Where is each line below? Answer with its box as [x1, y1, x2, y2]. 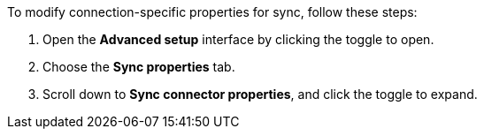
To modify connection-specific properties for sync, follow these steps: [7, 4, 418, 19]
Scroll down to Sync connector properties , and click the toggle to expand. [42, 87, 478, 102]
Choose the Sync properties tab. [42, 59, 235, 74]
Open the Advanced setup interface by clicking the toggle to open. [42, 32, 434, 47]
